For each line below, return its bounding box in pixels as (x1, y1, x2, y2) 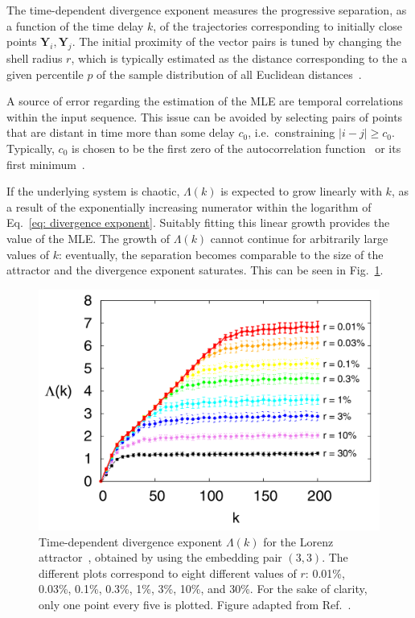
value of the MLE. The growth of (6, 229, 171, 246)
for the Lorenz (263, 533, 334, 550)
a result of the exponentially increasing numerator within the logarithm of (6, 198, 372, 215)
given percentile (6, 65, 84, 82)
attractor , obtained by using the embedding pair (39, 549, 282, 566)
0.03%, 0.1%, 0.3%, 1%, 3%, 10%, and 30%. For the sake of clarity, (39, 580, 368, 597)
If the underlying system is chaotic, (6, 183, 180, 200)
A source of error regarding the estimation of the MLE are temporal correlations (6, 93, 403, 109)
